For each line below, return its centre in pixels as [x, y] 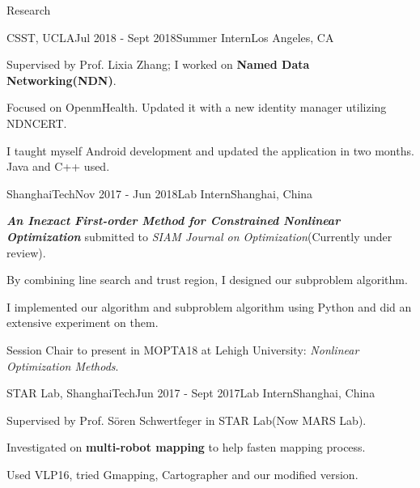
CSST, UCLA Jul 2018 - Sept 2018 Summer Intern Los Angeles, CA [170, 37]
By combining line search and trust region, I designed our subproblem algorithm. [207, 280]
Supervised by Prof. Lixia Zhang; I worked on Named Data [158, 64]
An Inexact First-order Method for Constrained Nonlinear [174, 221]
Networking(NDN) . [62, 80]
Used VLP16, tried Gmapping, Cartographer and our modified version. [182, 474]
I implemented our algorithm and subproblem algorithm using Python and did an [209, 306]
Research [29, 10]
